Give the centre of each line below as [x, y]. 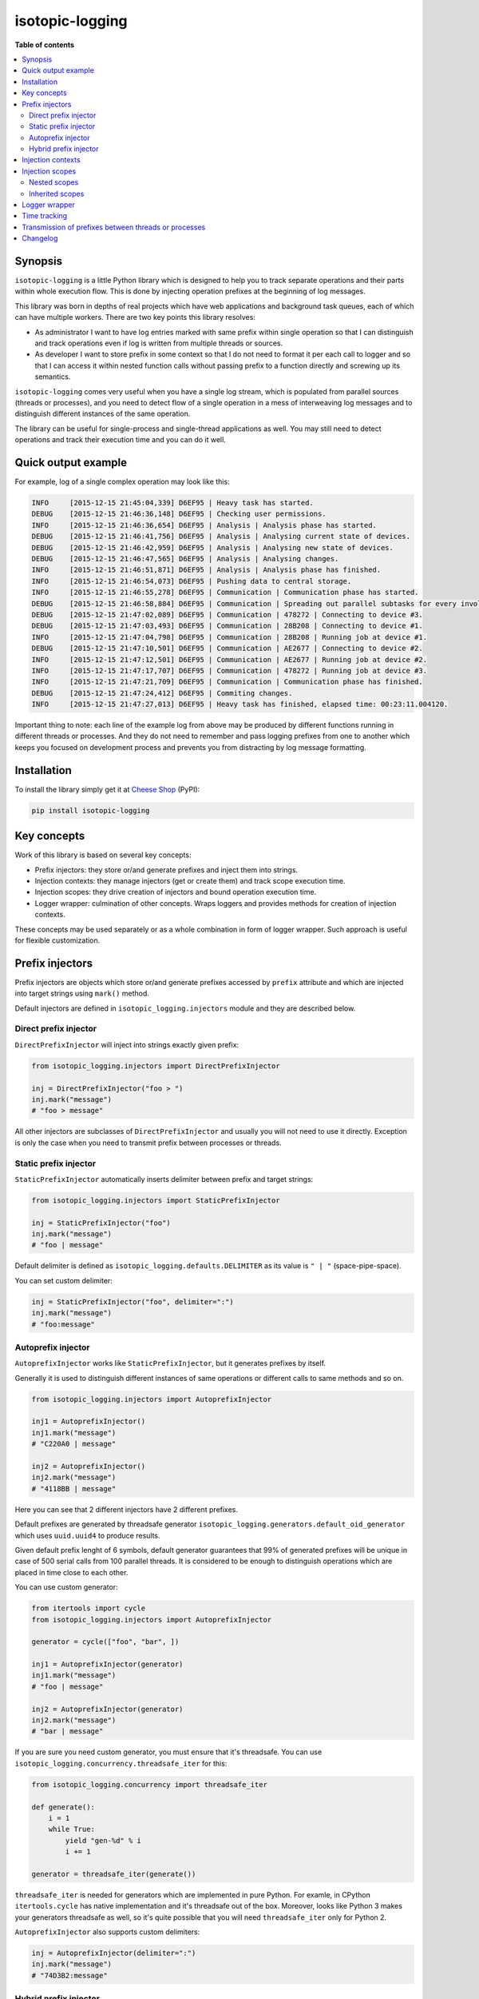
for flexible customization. [57, 940]
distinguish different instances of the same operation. [103, 414]
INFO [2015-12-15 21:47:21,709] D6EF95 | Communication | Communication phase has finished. [227, 682]
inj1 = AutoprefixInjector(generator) [107, 1664]
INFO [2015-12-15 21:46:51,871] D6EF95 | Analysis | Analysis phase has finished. [206, 570]
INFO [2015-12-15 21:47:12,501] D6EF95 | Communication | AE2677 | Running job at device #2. [229, 659]
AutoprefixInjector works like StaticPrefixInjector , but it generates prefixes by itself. [170, 1363]
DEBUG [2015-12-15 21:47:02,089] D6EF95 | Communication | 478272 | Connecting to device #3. [227, 614]
